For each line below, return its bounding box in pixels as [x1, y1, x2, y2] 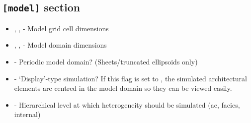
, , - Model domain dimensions [14, 40, 107, 50]
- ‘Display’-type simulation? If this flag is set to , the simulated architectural [14, 73, 247, 83]
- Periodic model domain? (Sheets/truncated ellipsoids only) [14, 56, 198, 66]
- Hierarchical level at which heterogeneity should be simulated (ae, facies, [14, 99, 240, 110]
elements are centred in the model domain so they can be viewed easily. [14, 83, 232, 93]
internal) [14, 109, 41, 120]
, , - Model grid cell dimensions [14, 23, 109, 33]
